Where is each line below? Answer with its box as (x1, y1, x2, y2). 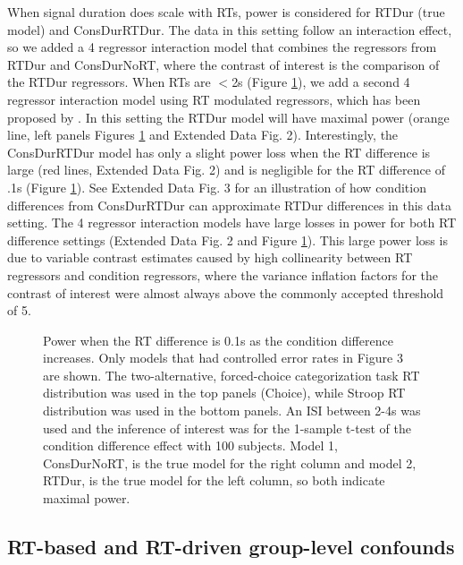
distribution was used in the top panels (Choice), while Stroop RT (43, 383, 406, 402)
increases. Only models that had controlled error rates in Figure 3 (43, 348, 403, 367)
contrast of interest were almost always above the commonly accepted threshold (7, 283, 444, 302)
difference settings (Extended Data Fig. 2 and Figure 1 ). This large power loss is (7, 230, 448, 249)
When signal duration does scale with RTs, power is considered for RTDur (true (7, 3, 445, 21)
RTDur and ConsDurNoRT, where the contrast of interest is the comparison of (7, 55, 440, 73)
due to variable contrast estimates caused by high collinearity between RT (7, 248, 413, 267)
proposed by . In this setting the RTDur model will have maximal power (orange (7, 107, 450, 126)
